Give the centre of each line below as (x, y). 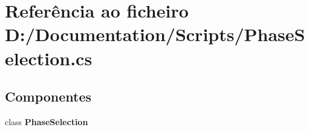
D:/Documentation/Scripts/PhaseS (155, 34)
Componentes (48, 96)
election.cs (49, 58)
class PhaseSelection (47, 121)
